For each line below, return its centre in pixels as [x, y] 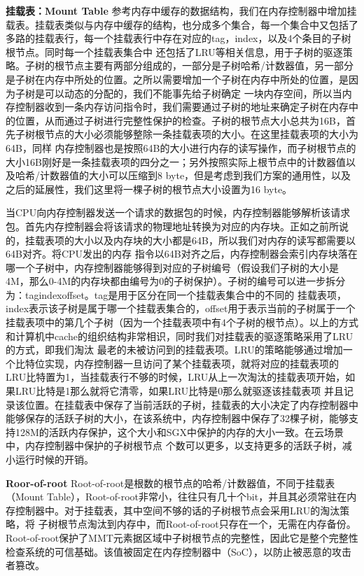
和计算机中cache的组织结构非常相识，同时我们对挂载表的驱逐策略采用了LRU [180, 336]
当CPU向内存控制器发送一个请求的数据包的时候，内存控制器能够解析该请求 [178, 212]
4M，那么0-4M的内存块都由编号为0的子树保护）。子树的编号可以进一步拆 [171, 281]
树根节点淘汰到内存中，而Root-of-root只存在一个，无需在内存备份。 [202, 524]
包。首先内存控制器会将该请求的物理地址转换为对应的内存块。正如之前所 [172, 226]
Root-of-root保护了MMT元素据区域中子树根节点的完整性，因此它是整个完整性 [182, 537]
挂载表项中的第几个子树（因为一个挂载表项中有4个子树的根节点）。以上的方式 [182, 322]
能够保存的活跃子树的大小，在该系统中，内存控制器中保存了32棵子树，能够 [177, 418]
